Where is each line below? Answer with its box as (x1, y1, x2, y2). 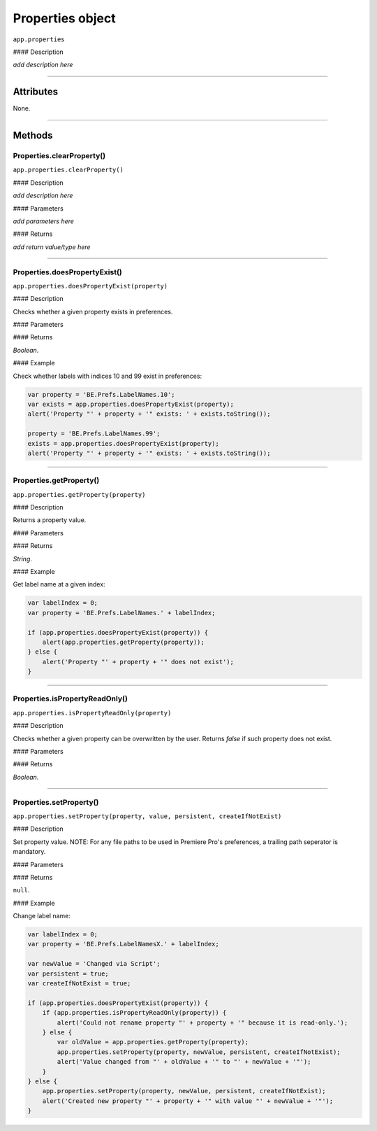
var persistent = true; (27, 969, 110, 978)
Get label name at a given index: (13, 580, 105, 589)
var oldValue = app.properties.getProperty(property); (57, 1038, 249, 1046)
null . (13, 886, 30, 894)
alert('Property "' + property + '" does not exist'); (42, 658, 234, 666)
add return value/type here (13, 242, 91, 251)
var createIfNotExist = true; (27, 980, 131, 988)
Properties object (13, 10, 116, 26)
